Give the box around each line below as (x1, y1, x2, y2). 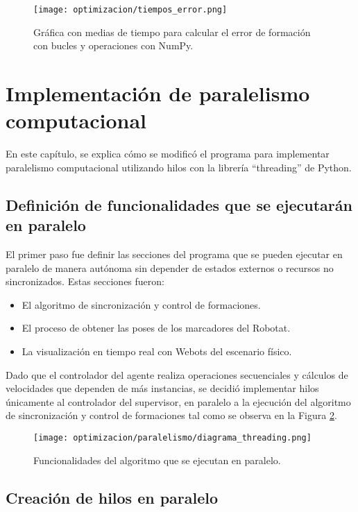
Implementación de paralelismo (6, 79, 310, 108)
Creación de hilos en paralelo (6, 486, 219, 508)
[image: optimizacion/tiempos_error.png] (33, 5, 228, 15)
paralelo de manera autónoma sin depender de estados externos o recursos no (6, 260, 334, 275)
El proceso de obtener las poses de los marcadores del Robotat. (22, 321, 291, 335)
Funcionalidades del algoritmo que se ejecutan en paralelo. (33, 452, 281, 467)
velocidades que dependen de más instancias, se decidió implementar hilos (6, 381, 319, 395)
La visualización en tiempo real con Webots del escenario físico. (22, 343, 292, 358)
